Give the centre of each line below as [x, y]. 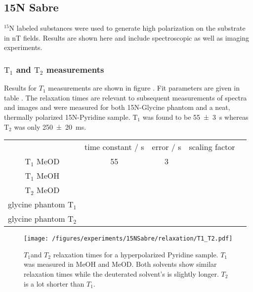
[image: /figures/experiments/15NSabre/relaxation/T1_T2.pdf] [128, 239]
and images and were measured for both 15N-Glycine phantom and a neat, [117, 107]
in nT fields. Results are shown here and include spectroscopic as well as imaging [126, 37]
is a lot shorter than [54, 283]
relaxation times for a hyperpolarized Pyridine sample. [136, 254]
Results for [21, 88]
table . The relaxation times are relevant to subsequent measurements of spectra [126, 97]
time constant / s [114, 147]
